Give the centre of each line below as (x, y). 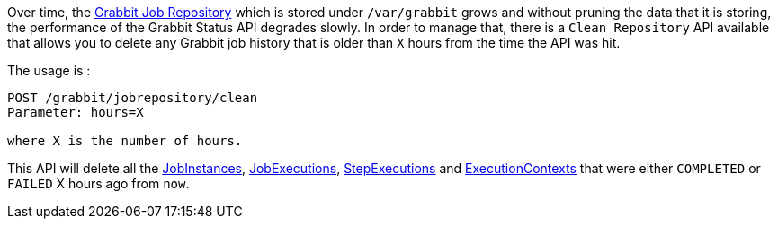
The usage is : (49, 70)
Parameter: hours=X (76, 112)
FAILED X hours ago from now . (98, 183)
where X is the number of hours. (125, 141)
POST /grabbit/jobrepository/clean (133, 98)
